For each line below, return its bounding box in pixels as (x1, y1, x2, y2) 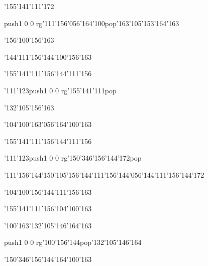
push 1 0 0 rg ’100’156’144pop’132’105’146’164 (4, 237, 142, 247)
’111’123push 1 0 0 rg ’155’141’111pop (4, 85, 117, 95)
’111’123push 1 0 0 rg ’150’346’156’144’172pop (4, 153, 142, 163)
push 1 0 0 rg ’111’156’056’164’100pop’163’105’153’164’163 (4, 18, 179, 28)
